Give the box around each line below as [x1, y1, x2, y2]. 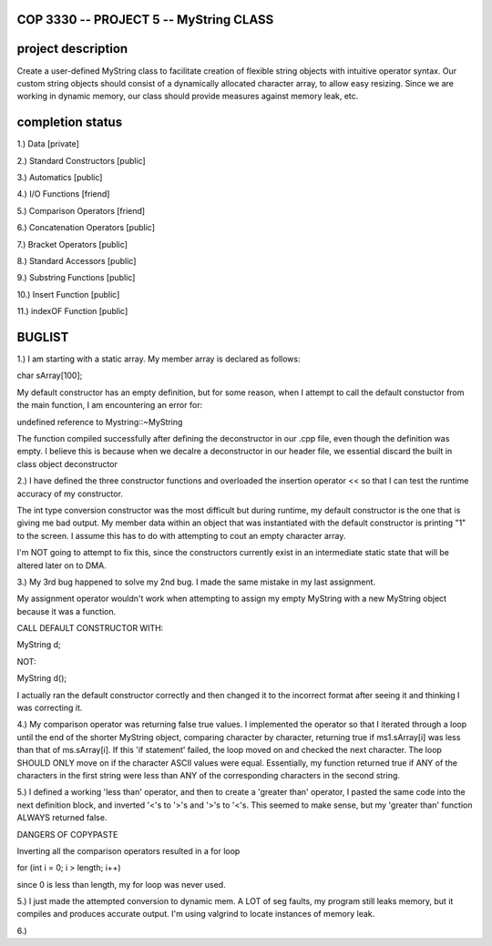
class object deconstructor [16, 458, 118, 469]
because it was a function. [16, 605, 117, 616]
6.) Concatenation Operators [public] [16, 222, 155, 233]
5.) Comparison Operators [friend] [16, 205, 146, 216]
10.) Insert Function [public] [16, 289, 120, 300]
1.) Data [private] [16, 138, 79, 149]
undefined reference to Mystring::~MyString [16, 416, 183, 427]
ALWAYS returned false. [16, 812, 108, 823]
